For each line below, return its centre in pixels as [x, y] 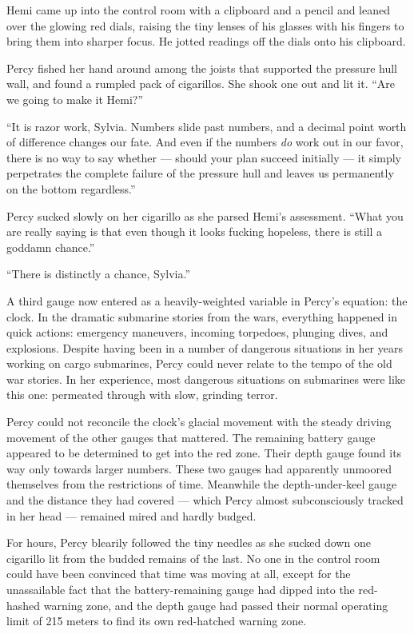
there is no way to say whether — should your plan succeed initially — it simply [204, 157]
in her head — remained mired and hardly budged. [131, 515]
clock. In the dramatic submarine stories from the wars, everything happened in [202, 316]
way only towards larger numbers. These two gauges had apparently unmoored [199, 468]
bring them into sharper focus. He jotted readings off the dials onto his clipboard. [206, 41]
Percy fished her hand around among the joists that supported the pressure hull [202, 68]
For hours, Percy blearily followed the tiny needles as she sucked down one [189, 542]
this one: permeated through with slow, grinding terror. [142, 395]
